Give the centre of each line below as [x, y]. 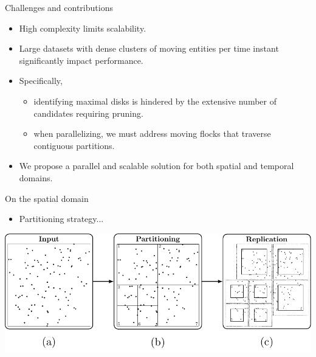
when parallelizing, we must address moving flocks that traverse [152, 133]
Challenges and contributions [59, 7]
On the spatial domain [47, 198]
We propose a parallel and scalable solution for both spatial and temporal [156, 166]
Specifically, [41, 81]
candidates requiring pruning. [88, 113]
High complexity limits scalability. [83, 28]
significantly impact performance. [81, 60]
